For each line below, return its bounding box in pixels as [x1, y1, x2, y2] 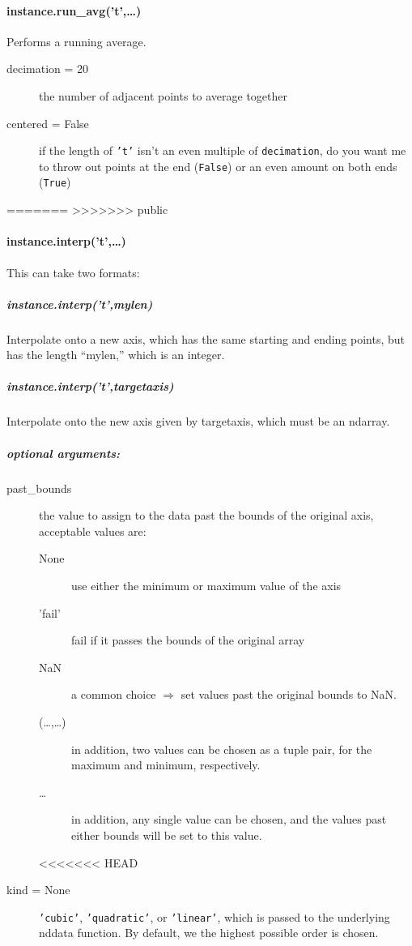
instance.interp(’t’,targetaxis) [6, 378, 174, 395]
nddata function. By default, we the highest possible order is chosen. [39, 924, 379, 941]
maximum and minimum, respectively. [71, 756, 261, 773]
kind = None [6, 881, 70, 898]
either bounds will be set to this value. [71, 826, 262, 843]
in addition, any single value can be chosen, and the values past [71, 811, 387, 828]
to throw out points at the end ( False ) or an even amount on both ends [39, 157, 397, 174]
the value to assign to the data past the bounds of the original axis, [39, 507, 374, 524]
